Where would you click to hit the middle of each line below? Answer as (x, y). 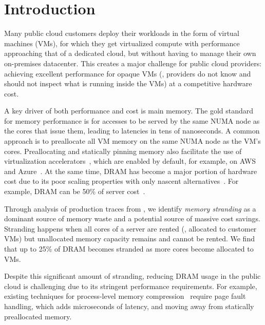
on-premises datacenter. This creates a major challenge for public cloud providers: (133, 63)
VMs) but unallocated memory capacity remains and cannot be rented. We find (129, 238)
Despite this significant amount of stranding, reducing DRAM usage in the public (132, 276)
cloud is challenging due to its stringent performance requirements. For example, (131, 286)
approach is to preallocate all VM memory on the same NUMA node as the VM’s (132, 141)
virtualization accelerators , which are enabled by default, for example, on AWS (130, 161)
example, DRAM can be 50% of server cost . (75, 191)
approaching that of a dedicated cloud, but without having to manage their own (130, 53)
